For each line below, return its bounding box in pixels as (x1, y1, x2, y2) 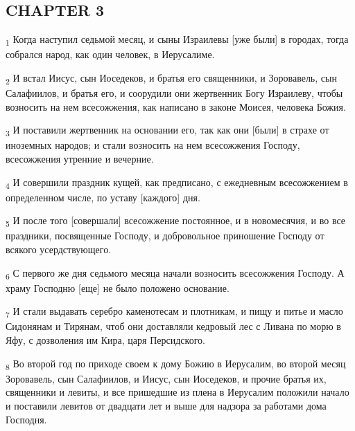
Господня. (6, 412, 47, 426)
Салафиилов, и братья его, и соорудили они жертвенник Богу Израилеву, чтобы (6, 86, 343, 100)
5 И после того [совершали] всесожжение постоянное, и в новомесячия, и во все (6, 213, 346, 230)
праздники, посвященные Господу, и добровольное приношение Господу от (6, 228, 324, 243)
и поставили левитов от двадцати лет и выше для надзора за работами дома (6, 398, 327, 412)
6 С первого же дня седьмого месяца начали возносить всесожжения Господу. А (6, 265, 345, 282)
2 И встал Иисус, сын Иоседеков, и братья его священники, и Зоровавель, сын (6, 70, 337, 86)
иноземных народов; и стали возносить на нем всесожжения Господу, (6, 138, 300, 152)
